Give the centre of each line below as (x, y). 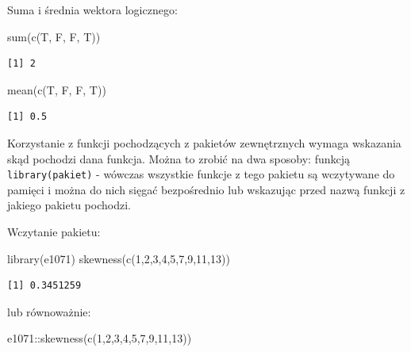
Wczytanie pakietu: (54, 231)
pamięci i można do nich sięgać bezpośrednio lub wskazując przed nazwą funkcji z (206, 189)
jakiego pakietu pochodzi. (69, 205)
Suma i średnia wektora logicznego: (92, 10)
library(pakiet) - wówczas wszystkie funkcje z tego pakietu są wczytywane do (201, 174)
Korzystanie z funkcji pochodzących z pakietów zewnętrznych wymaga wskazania (204, 142)
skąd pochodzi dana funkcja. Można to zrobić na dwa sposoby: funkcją (179, 158)
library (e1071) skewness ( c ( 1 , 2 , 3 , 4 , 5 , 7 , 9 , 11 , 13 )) (119, 258)
